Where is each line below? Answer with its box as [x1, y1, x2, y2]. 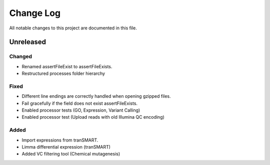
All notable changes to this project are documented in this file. [9, 25, 137, 31]
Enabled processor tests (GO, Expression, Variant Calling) [21, 107, 140, 113]
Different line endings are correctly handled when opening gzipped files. [21, 93, 171, 99]
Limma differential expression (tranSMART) [21, 144, 111, 150]
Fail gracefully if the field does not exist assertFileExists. [21, 100, 137, 106]
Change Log [9, 7, 61, 18]
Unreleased [9, 38, 46, 46]
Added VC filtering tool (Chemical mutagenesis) [21, 151, 120, 157]
